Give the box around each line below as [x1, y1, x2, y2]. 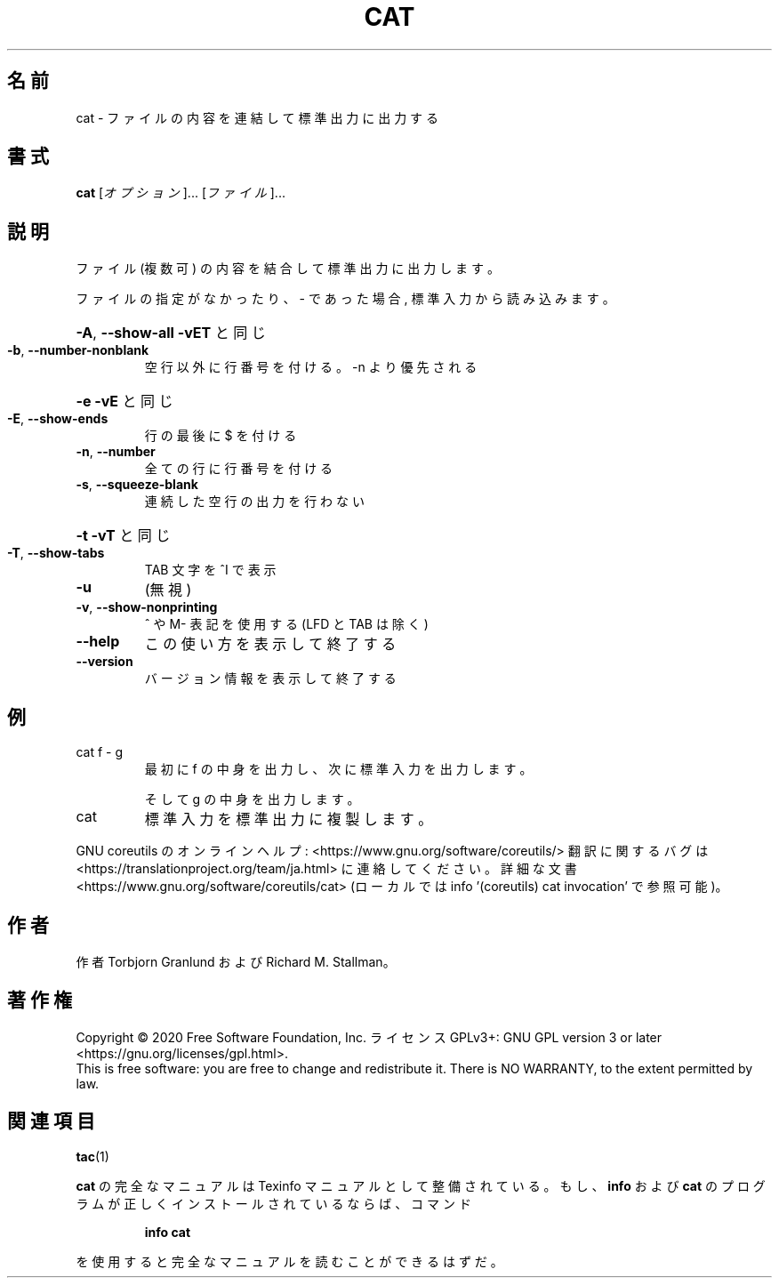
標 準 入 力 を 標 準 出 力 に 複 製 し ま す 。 [144, 810, 433, 829]
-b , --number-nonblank [7, 342, 149, 358]
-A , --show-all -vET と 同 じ [76, 324, 266, 342]
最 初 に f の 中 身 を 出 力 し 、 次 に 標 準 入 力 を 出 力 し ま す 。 [144, 761, 533, 777]
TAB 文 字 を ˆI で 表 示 [144, 562, 277, 578]
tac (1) [76, 1148, 109, 1164]
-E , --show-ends [7, 411, 108, 427]
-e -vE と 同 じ [76, 392, 173, 411]
